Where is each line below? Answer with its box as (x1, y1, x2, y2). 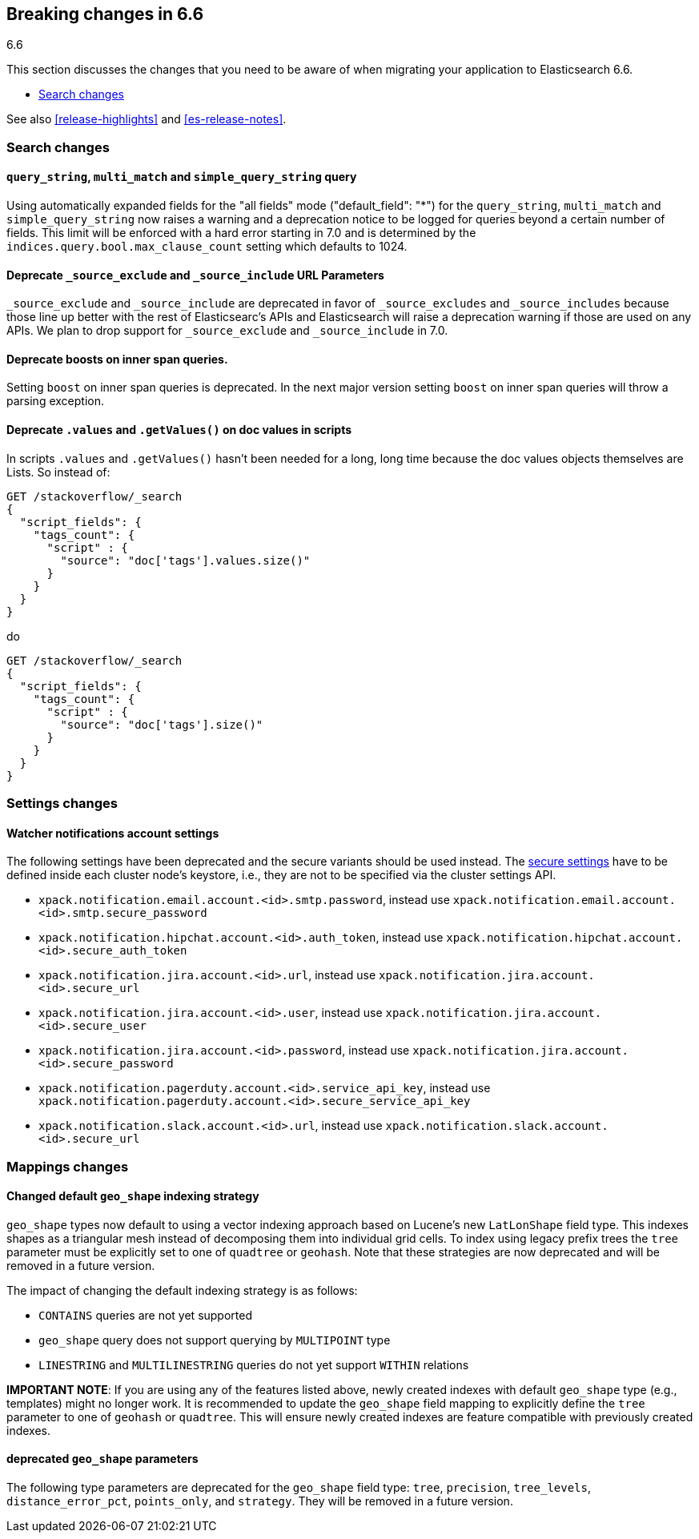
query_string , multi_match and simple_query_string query (6, 170, 357, 184)
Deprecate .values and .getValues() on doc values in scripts (6, 423, 352, 437)
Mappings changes (6, 1158, 129, 1175)
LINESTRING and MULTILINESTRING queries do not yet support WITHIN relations (38, 1357, 469, 1372)
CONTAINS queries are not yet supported (38, 1308, 253, 1322)
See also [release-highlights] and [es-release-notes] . (6, 112, 287, 127)
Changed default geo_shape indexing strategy (6, 1189, 259, 1203)
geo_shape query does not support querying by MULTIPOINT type (38, 1332, 391, 1347)
